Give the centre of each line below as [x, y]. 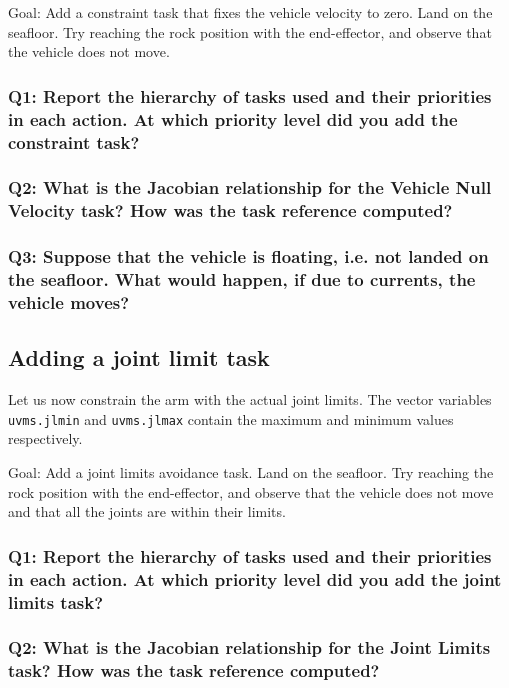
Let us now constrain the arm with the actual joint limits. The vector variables [250, 399]
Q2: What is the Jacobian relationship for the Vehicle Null [250, 187]
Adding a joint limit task [139, 357]
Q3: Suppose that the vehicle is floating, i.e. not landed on [248, 256]
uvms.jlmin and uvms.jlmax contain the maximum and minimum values [231, 418]
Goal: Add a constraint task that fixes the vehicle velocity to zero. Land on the [250, 12]
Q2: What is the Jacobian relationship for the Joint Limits [249, 647]
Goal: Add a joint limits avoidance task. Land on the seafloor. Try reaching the [251, 471]
